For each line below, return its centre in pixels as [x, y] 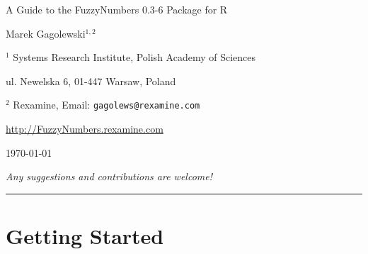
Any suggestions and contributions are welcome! [109, 176]
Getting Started [85, 236]
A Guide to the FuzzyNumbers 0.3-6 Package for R [117, 9]
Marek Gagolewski [46, 33]
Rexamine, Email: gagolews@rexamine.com [107, 105]
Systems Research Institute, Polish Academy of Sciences [134, 57]
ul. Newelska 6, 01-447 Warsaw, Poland [91, 81]
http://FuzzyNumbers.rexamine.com [85, 129]
